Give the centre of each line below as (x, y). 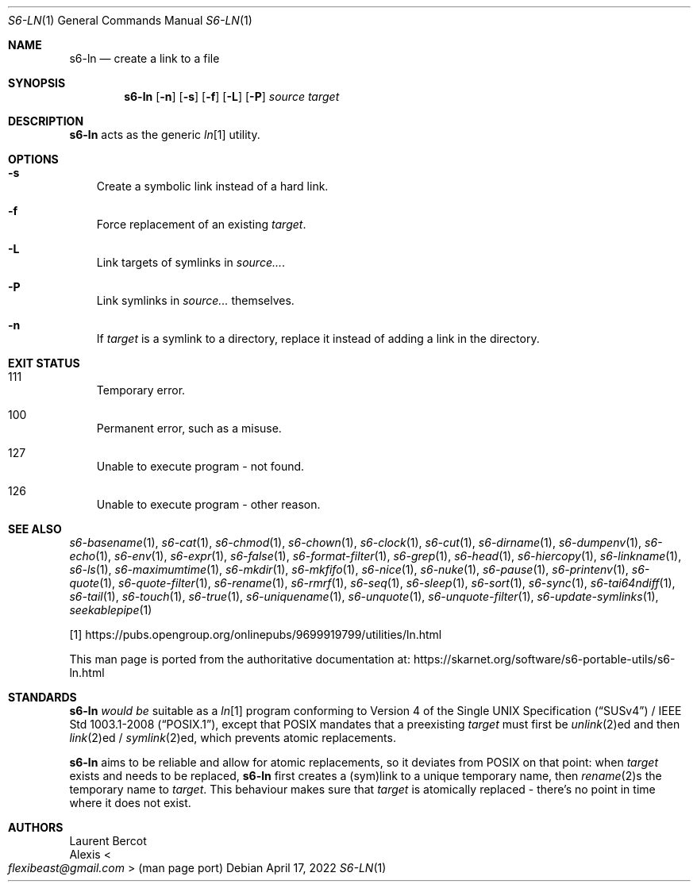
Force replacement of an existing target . (201, 224)
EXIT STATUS (44, 363)
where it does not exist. (130, 803)
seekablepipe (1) (111, 610)
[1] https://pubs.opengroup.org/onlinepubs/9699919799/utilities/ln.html (256, 634)
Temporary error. (141, 390)
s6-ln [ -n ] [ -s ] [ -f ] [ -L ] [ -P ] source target (232, 96)
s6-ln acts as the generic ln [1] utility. (165, 135)
